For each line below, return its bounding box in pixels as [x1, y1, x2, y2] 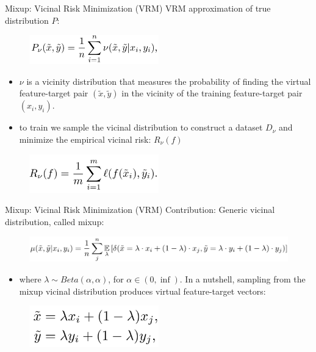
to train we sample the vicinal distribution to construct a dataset [19, 121, 263, 134]
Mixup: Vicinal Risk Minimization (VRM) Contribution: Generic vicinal [5, 203, 275, 216]
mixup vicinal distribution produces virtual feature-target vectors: [19, 284, 266, 297]
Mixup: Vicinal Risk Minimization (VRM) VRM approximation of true [5, 2, 271, 14]
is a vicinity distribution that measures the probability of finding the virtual [26, 74, 311, 87]
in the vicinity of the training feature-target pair [121, 87, 303, 99]
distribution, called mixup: [5, 215, 104, 228]
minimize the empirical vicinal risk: [19, 133, 151, 146]
